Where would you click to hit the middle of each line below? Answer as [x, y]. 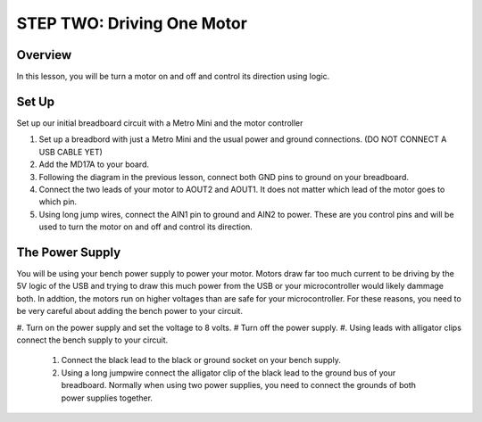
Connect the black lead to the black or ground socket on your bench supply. [201, 360]
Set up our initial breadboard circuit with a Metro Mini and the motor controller [160, 123]
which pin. [58, 202]
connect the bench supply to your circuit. [92, 340]
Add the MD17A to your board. [94, 164]
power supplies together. [107, 398]
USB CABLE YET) [71, 152]
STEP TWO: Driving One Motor [132, 23]
